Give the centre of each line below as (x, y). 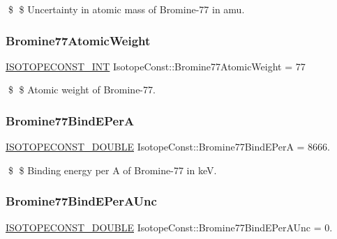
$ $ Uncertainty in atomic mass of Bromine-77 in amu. (126, 9)
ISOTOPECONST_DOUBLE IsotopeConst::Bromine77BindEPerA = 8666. (168, 147)
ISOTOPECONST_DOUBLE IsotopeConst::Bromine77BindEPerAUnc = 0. (169, 227)
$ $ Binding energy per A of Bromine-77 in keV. (112, 170)
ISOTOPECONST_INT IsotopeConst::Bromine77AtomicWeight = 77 (156, 66)
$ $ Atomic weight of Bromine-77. (82, 90)
